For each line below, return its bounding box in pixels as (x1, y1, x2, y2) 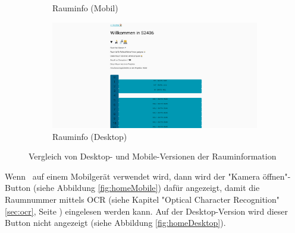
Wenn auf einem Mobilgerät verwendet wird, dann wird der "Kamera (5, 170, 261, 182)
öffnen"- (262, 170, 291, 182)
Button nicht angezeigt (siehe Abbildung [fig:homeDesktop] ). (5, 216, 226, 229)
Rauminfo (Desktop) (52, 130, 127, 142)
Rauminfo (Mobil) (52, 2, 118, 14)
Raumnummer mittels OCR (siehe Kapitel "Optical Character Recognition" (5, 193, 280, 205)
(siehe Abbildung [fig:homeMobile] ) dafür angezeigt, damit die (33, 181, 260, 194)
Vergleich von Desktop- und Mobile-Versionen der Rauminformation (29, 150, 277, 162)
